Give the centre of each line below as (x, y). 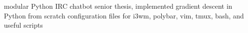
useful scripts (23, 25)
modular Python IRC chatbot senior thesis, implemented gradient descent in (118, 6)
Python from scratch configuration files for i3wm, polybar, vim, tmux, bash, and (124, 15)
